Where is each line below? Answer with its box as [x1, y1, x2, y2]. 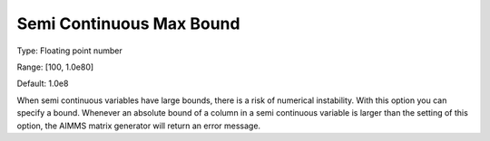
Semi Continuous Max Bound [16, 14, 240, 33]
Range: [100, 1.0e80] [16, 61, 94, 72]
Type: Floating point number [16, 45, 122, 56]
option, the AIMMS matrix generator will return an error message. [16, 120, 261, 131]
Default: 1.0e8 [16, 78, 69, 89]
